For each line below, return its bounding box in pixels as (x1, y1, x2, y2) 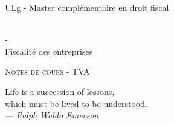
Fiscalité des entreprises (5, 44, 93, 57)
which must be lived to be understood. (5, 97, 147, 109)
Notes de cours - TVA (5, 65, 90, 78)
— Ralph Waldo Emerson (5, 109, 99, 121)
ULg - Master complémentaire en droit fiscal (5, 1, 169, 13)
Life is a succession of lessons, (5, 85, 115, 97)
